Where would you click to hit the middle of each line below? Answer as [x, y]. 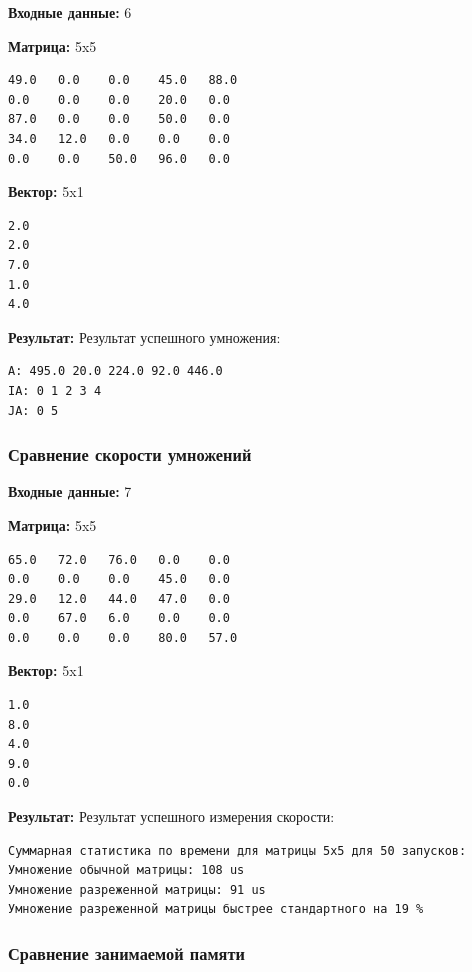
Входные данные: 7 [70, 491]
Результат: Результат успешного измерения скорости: [171, 816]
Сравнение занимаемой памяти [126, 952]
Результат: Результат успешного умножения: [144, 336]
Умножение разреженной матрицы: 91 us [137, 889]
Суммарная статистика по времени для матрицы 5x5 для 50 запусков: [237, 850]
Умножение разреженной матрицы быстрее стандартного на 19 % [216, 909]
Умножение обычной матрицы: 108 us [126, 870]
